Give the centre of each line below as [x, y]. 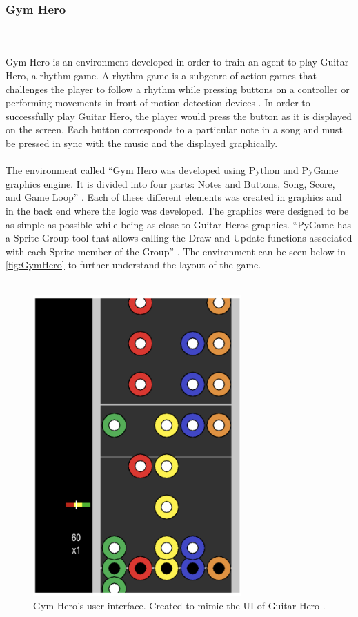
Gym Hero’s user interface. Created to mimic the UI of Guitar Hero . [179, 605]
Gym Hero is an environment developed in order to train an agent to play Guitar [177, 62]
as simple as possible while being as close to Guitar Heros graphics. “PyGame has [178, 224]
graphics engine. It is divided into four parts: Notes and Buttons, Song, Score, [170, 183]
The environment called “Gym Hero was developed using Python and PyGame [172, 170]
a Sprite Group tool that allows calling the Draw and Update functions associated [179, 238]
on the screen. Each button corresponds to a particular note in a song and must [174, 129]
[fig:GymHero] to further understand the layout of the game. [133, 265]
